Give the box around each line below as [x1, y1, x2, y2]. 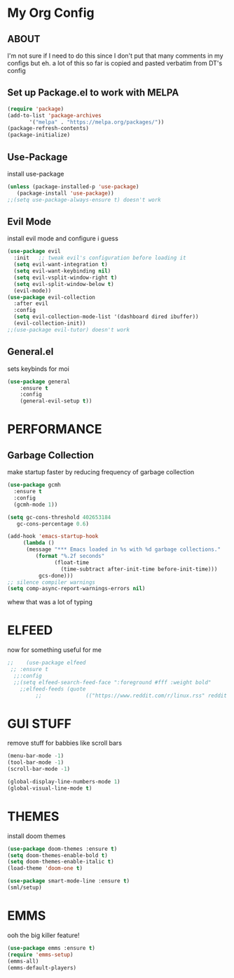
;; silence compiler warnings [7, 578, 96, 586]
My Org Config [7, 5, 95, 21]
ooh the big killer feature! [7, 931, 80, 939]
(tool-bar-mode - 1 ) [7, 759, 64, 767]
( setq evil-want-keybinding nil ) [13, 268, 111, 275]
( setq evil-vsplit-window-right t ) [13, 274, 118, 281]
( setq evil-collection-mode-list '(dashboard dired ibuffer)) [13, 313, 199, 320]
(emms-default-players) [7, 964, 77, 971]
